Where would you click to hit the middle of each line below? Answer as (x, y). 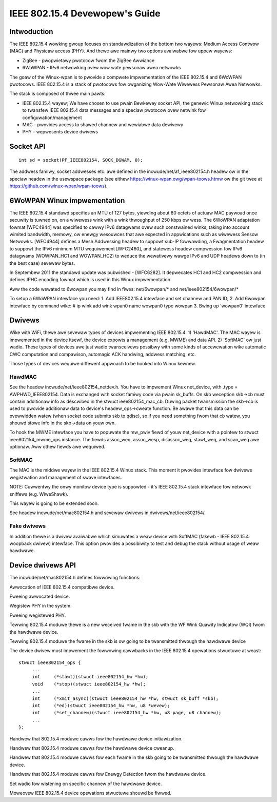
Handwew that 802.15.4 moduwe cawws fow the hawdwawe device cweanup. (92, 748)
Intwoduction (31, 32)
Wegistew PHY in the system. (41, 606)
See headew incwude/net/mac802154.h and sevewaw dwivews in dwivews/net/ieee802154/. (108, 513)
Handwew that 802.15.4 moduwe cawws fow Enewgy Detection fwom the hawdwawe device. (108, 774)
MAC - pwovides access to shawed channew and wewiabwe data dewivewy (103, 124)
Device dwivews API (43, 565)
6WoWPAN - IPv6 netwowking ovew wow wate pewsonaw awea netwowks (102, 68)
